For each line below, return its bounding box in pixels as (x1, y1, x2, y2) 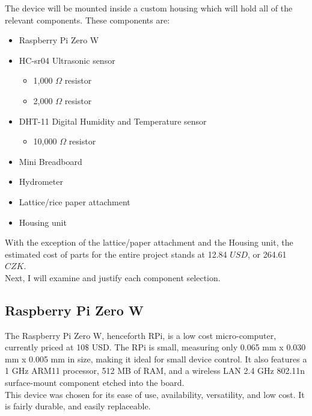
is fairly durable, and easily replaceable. (5, 400, 151, 412)
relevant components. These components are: (5, 13, 170, 26)
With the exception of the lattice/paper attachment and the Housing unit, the (5, 236, 293, 249)
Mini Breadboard (19, 155, 82, 167)
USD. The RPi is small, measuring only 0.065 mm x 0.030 (91, 341, 306, 353)
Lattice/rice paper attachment (19, 195, 130, 208)
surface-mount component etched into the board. (5, 376, 185, 389)
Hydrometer (19, 175, 63, 188)
